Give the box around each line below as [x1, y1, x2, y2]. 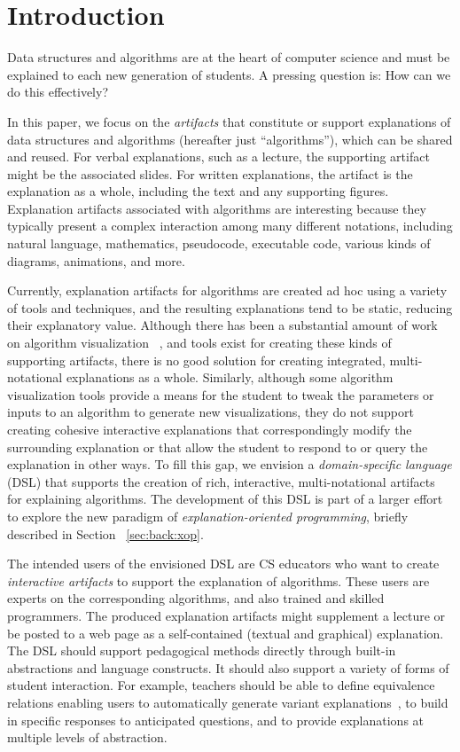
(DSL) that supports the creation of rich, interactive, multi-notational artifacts [7, 472, 435, 490]
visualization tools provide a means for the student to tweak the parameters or [7, 385, 434, 403]
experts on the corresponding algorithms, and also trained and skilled [7, 589, 385, 607]
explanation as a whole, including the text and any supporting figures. [7, 182, 389, 200]
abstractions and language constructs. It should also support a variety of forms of [7, 658, 449, 677]
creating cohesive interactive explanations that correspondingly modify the [7, 420, 412, 438]
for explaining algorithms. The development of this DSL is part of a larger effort [7, 490, 443, 508]
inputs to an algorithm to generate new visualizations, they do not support [7, 403, 414, 421]
